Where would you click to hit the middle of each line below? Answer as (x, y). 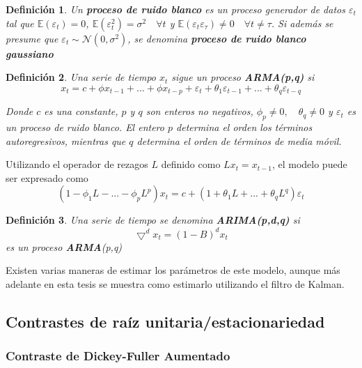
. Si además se (302, 23)
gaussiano (30, 53)
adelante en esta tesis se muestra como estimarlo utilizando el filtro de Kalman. (175, 283)
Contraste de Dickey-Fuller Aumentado (118, 355)
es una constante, (81, 111)
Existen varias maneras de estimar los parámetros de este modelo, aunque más (173, 270)
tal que (20, 23)
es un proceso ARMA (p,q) (64, 246)
